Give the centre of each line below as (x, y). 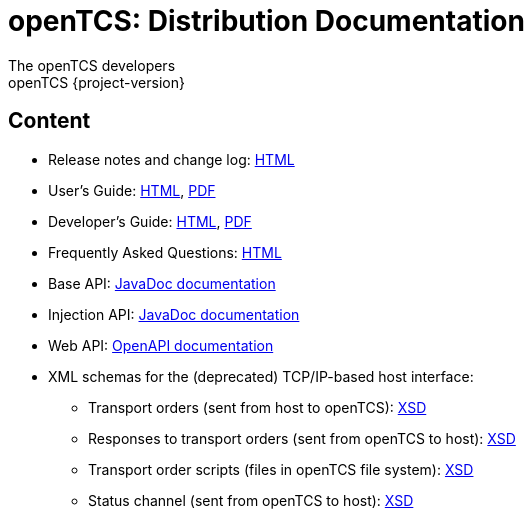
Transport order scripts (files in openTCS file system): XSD (281, 469)
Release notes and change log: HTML (171, 159)
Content (49, 121)
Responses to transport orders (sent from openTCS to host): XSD (302, 438)
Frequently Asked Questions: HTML (165, 252)
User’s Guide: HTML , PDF (132, 190)
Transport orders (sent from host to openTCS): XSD (257, 407)
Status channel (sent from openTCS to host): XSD (251, 500)
